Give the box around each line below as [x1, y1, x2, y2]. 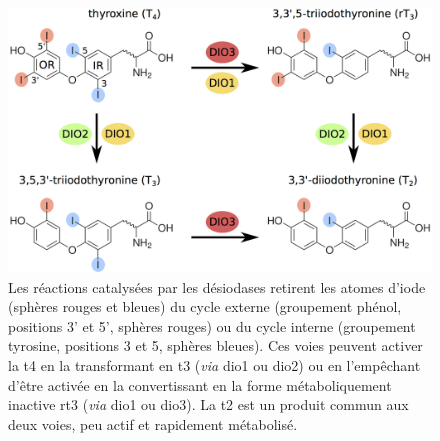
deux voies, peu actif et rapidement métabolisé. [8, 413, 298, 434]
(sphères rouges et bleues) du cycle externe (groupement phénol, [8, 296, 402, 317]
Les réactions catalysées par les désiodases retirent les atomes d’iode [8, 276, 426, 297]
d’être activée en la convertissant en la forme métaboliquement [8, 374, 392, 395]
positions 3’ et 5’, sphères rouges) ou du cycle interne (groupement [8, 315, 416, 336]
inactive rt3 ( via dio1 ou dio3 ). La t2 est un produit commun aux [8, 394, 409, 415]
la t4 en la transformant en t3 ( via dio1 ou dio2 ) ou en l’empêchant [8, 354, 421, 375]
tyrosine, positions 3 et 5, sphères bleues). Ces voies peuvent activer [8, 335, 423, 356]
